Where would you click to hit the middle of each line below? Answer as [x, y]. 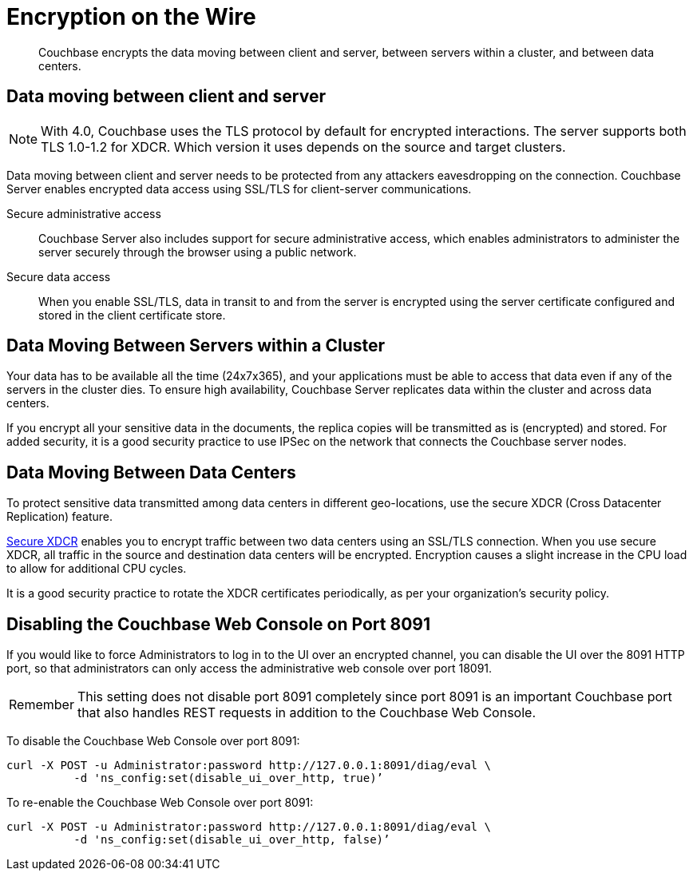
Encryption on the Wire [131, 17]
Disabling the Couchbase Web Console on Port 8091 [218, 624]
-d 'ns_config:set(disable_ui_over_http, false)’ [232, 840]
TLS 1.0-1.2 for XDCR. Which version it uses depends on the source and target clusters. [303, 147]
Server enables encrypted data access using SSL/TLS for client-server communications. [239, 188]
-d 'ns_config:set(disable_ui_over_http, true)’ [229, 778]
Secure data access [59, 276]
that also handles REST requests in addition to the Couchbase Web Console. [306, 713]
